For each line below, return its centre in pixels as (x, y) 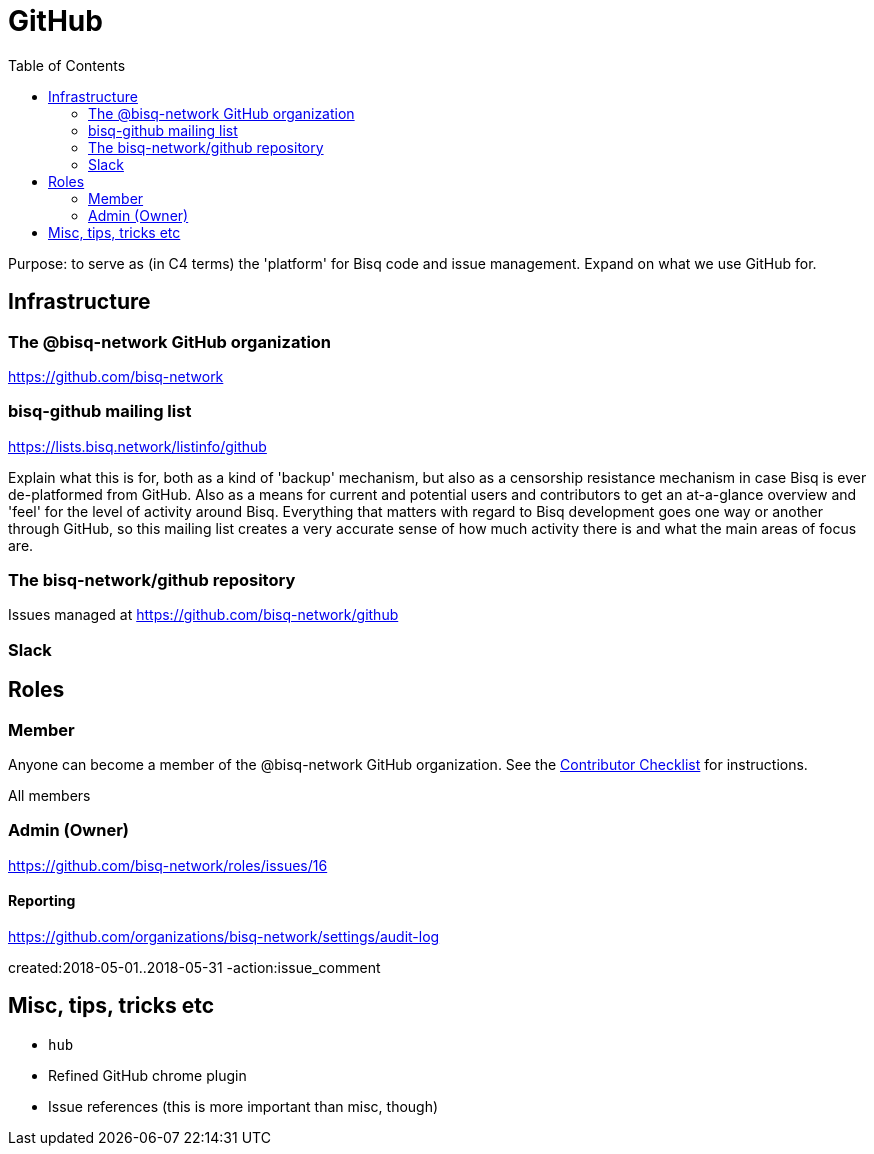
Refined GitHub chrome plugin (147, 1075)
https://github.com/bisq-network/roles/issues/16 (168, 865)
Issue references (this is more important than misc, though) (243, 1106)
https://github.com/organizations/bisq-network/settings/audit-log (224, 937)
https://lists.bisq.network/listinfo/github (137, 446)
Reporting (42, 901)
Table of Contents (67, 65)
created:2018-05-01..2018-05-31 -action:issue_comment (194, 968)
